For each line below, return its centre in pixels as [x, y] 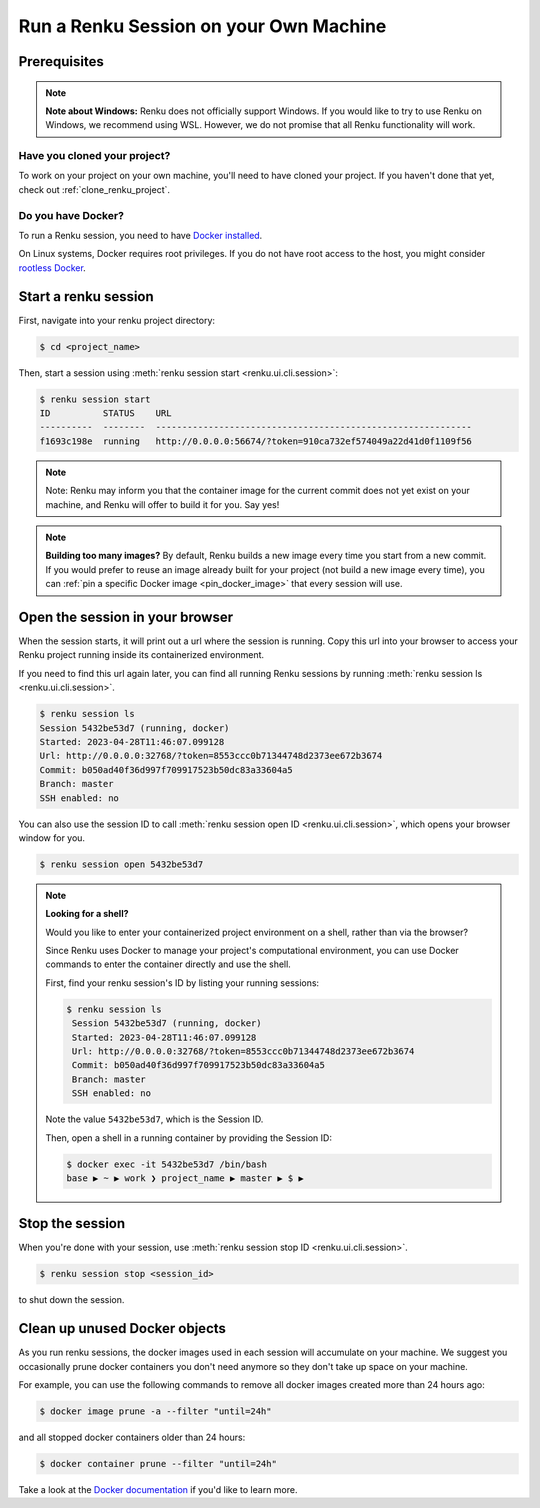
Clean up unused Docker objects [122, 1328]
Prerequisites [61, 61]
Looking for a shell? [87, 914]
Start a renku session [86, 296]
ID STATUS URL [105, 413]
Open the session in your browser [126, 616]
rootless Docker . [52, 267]
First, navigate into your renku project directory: [116, 320]
